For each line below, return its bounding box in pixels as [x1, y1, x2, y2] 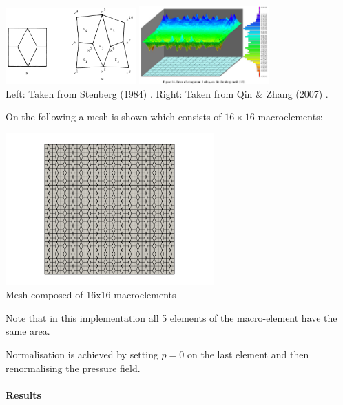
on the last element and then [187, 347, 309, 362]
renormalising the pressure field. [6, 360, 141, 375]
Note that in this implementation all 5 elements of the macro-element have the [6, 310, 337, 325]
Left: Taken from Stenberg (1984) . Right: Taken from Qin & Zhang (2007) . [6, 86, 329, 100]
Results [6, 387, 41, 402]
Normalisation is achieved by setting [6, 347, 158, 362]
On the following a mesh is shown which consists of [6, 109, 222, 124]
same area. [6, 324, 50, 338]
